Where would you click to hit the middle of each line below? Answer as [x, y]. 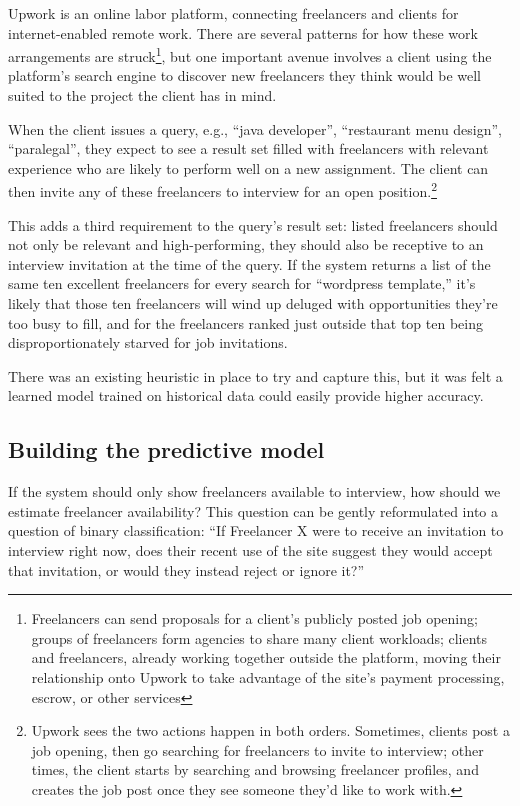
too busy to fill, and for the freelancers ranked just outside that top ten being [245, 322]
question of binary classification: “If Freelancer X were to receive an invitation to [256, 530]
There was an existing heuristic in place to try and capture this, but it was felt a [255, 375]
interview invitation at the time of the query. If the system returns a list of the [249, 263]
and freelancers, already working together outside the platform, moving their [266, 657]
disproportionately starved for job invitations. [148, 342]
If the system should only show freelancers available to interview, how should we [254, 491]
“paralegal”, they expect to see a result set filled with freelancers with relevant [248, 148]
